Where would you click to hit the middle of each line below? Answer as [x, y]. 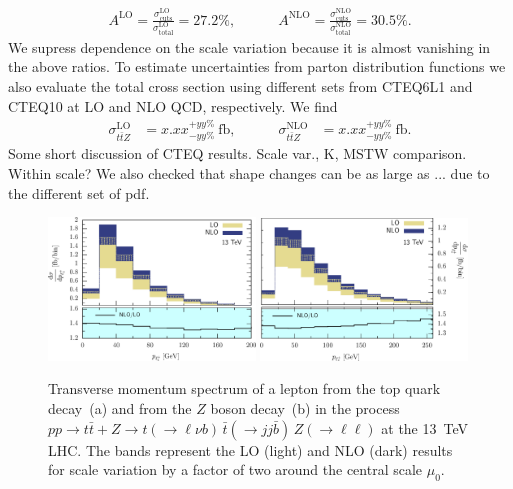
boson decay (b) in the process [305, 408]
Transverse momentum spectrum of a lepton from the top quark [244, 388]
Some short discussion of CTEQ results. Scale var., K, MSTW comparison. [237, 153]
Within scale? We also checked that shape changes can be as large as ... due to [249, 173]
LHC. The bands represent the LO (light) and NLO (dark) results [250, 449]
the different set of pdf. [79, 192]
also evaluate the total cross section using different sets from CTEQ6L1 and [240, 85]
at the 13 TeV [425, 427]
